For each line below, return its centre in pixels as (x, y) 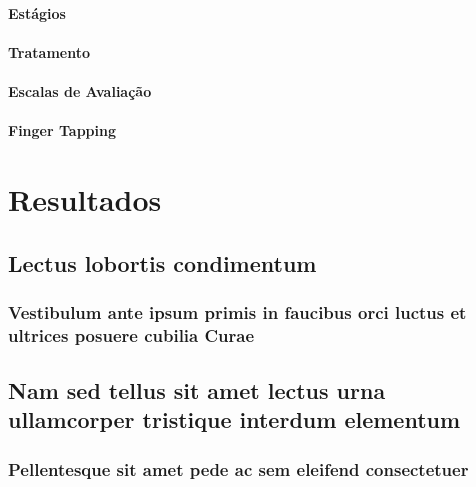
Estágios (37, 12)
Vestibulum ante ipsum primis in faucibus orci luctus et (237, 311)
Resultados (85, 198)
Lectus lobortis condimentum (162, 262)
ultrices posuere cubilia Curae (131, 334)
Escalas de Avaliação (80, 90)
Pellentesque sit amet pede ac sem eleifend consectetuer (238, 468)
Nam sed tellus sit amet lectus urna (197, 390)
